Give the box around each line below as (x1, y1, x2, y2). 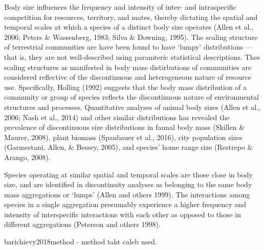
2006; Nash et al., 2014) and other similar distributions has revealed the (4, 111, 230, 122)
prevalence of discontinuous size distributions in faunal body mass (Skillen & (4, 122, 245, 132)
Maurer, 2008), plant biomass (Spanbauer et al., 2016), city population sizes (4, 131, 243, 142)
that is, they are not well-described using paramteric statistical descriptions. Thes (4, 51, 260, 62)
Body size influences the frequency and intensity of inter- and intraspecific (4, 2, 236, 12)
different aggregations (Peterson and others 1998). (4, 219, 161, 230)
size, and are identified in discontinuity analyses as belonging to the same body (4, 179, 252, 190)
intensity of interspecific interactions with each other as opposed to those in (4, 209, 241, 219)
